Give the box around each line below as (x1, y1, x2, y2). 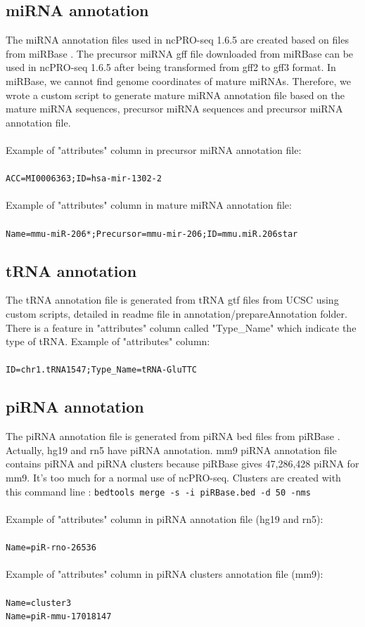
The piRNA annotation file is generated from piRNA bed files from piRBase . (6, 429, 340, 444)
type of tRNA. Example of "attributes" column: (6, 334, 210, 349)
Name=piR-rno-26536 (6, 543, 96, 553)
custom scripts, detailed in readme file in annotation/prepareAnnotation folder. (6, 306, 347, 321)
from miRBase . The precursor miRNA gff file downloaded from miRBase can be (6, 46, 354, 60)
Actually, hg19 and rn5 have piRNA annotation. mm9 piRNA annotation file (6, 442, 337, 457)
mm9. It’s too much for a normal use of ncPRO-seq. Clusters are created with (6, 470, 341, 485)
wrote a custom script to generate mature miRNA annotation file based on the (6, 87, 345, 102)
